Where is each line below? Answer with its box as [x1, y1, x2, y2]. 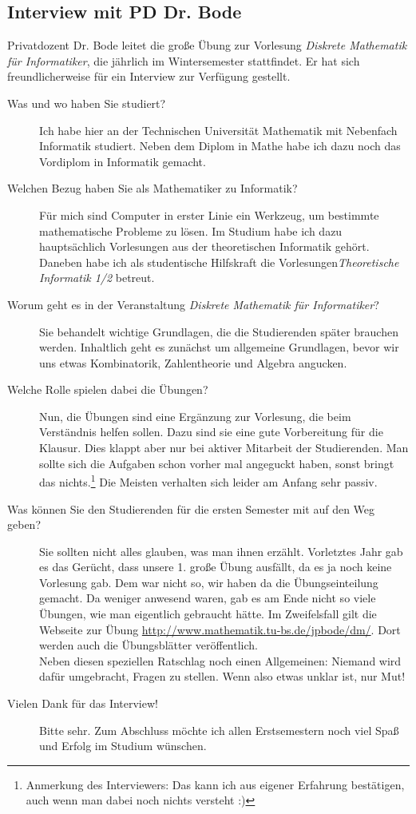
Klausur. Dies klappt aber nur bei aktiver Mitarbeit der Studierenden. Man [39, 439, 409, 456]
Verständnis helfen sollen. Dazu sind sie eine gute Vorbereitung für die [39, 423, 383, 440]
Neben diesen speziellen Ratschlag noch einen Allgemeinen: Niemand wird [39, 652, 402, 669]
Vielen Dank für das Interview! [7, 695, 158, 712]
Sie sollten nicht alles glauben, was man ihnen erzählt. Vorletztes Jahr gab [39, 542, 403, 559]
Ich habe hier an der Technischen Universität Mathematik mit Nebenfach [39, 121, 398, 138]
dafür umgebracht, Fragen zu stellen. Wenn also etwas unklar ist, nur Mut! [39, 668, 406, 685]
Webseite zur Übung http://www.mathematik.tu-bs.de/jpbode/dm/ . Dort [39, 621, 401, 637]
